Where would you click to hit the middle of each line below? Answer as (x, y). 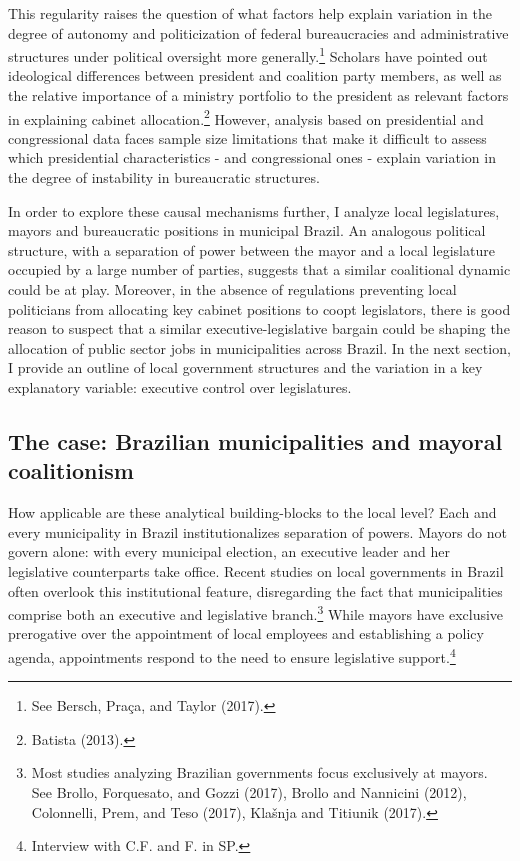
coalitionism (71, 470)
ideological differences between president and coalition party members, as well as (255, 75)
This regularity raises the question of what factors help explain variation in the (250, 13)
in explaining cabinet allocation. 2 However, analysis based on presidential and (246, 117)
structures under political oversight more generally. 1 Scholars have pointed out (248, 54)
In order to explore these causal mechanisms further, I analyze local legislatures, (254, 210)
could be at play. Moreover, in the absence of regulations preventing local (232, 289)
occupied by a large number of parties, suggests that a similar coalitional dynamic (259, 269)
